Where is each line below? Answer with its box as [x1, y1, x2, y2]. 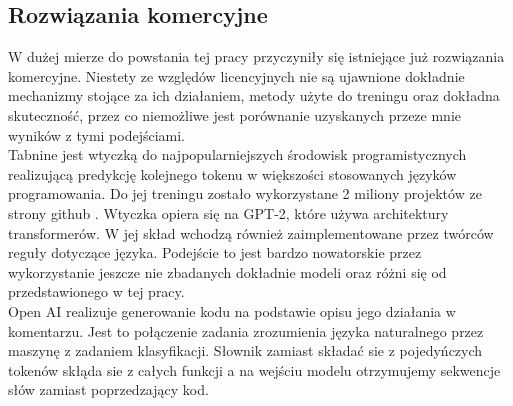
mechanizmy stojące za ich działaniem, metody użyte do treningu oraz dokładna [8, 85, 500, 106]
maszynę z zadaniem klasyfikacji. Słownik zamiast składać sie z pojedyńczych [8, 340, 483, 361]
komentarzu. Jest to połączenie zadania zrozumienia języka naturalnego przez [8, 320, 484, 341]
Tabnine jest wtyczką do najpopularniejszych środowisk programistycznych [8, 144, 467, 165]
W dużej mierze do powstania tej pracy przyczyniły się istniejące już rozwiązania [8, 46, 505, 67]
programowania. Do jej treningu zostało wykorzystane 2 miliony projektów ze [8, 183, 482, 204]
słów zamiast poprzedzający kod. [8, 379, 209, 400]
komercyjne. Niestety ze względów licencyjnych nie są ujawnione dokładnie [8, 65, 465, 86]
